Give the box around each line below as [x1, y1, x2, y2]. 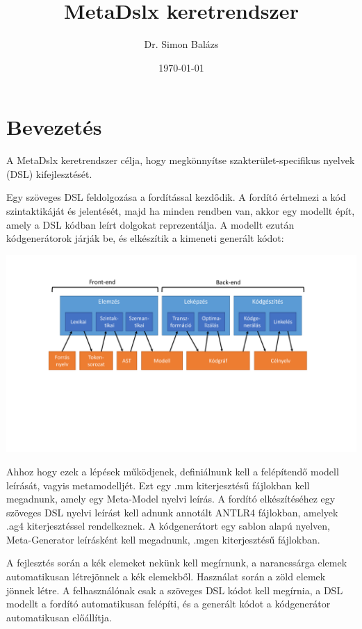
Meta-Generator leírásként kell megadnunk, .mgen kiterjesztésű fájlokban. [6, 532, 320, 546]
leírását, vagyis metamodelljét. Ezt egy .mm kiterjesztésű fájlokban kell [6, 477, 310, 492]
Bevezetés [6, 113, 102, 141]
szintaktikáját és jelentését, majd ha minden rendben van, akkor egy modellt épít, [6, 204, 355, 218]
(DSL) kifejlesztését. [6, 166, 92, 181]
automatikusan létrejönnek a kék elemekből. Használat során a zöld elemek [6, 569, 326, 584]
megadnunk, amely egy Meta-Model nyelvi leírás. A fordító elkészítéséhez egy [6, 491, 336, 506]
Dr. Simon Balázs [144, 37, 219, 51]
